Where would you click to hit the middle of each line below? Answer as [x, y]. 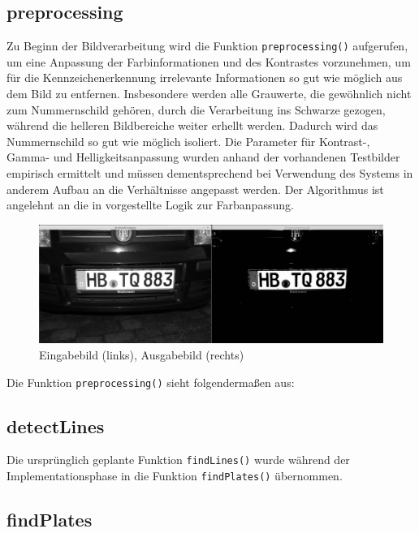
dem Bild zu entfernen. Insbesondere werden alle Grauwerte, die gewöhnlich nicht [209, 94]
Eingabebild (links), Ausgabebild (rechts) [142, 354]
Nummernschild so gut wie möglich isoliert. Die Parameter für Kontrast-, [188, 141]
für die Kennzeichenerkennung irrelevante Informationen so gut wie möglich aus [205, 77]
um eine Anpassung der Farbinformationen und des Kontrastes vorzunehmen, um [209, 61]
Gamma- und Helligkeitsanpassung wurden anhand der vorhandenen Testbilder [203, 157]
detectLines [56, 426]
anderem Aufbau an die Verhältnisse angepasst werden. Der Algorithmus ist [195, 189]
